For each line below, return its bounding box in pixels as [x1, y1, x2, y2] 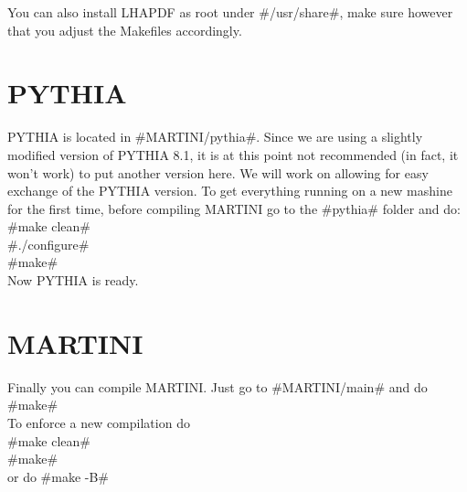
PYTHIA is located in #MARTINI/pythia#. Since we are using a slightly [7, 127, 423, 146]
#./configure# [7, 234, 90, 253]
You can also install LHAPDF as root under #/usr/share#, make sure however [7, 3, 453, 21]
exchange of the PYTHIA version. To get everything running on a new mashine [7, 181, 452, 200]
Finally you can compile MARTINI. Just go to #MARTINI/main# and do [7, 377, 428, 396]
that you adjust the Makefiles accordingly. [7, 20, 242, 39]
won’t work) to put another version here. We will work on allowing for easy [7, 163, 429, 182]
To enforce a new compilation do [7, 412, 190, 432]
